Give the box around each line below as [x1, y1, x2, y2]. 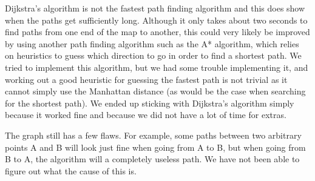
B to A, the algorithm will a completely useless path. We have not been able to [5, 153, 300, 165]
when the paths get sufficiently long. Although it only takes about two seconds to [5, 13, 308, 26]
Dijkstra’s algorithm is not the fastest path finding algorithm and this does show [5, 2, 305, 14]
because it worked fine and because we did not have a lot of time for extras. [5, 108, 286, 121]
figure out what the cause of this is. [5, 164, 137, 177]
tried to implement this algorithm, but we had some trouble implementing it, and [5, 61, 308, 73]
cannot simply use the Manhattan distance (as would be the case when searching [5, 85, 306, 97]
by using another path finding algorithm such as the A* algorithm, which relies [5, 37, 299, 50]
